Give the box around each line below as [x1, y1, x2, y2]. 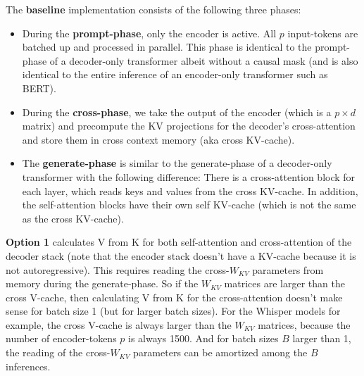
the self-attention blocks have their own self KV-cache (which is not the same [22, 197, 356, 212]
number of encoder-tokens [6, 331, 117, 346]
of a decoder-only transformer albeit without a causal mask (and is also [49, 53, 358, 68]
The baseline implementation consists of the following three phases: [6, 2, 301, 16]
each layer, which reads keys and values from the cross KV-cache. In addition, [22, 183, 358, 198]
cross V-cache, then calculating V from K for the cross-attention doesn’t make [6, 289, 343, 304]
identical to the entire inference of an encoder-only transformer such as [22, 67, 328, 82]
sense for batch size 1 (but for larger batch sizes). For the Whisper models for [6, 303, 341, 318]
